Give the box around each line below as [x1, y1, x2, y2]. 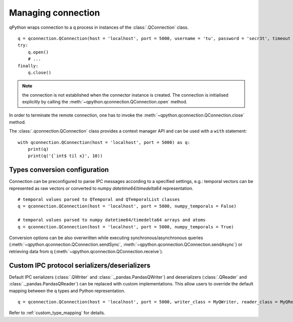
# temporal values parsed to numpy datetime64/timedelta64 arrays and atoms [18, 217, 206, 223]
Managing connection [9, 7, 100, 18]
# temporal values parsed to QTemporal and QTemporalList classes [18, 197, 180, 202]
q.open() [27, 49, 49, 55]
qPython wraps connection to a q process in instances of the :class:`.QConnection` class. [9, 24, 189, 30]
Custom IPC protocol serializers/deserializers [9, 261, 151, 269]
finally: [18, 63, 39, 68]
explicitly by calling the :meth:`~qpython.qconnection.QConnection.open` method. [22, 99, 188, 105]
